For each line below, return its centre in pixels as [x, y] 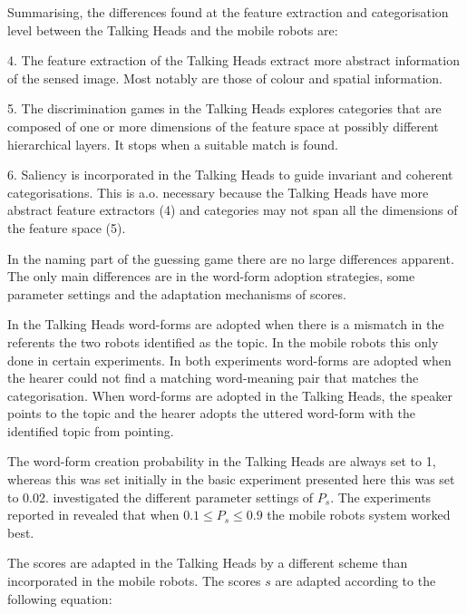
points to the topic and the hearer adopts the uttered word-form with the [211, 413]
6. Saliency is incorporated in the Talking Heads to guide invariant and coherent [230, 175]
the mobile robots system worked [359, 515]
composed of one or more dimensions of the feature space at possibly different [223, 126]
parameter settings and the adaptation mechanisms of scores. [177, 293]
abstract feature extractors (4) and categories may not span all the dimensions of [233, 210]
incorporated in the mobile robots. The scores [134, 581]
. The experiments [381, 497]
